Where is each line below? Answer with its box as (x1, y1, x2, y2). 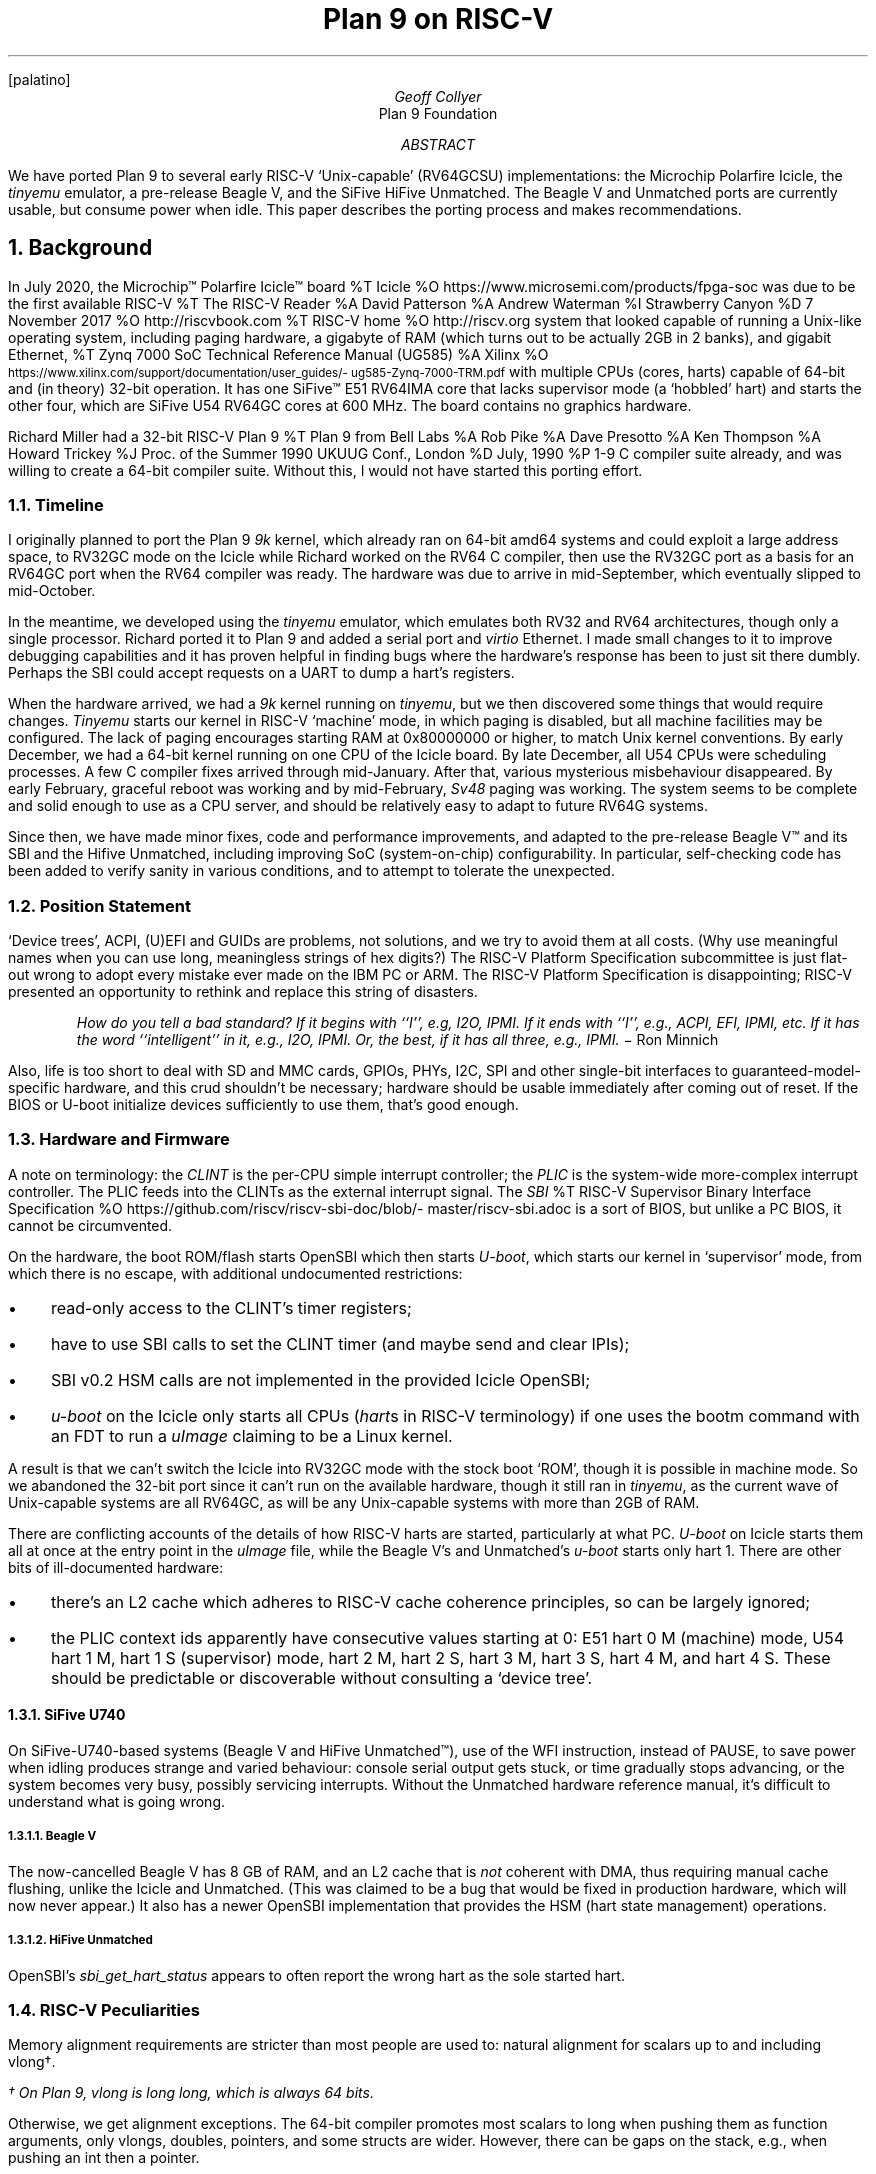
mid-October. (8, 582, 96, 600)
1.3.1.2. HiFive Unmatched (8, 1933, 153, 1948)
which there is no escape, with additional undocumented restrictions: (8, 1264, 463, 1282)
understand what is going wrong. (8, 1793, 226, 1811)
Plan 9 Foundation (378, 104, 498, 122)
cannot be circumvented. (8, 1216, 173, 1234)
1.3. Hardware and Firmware (8, 1129, 230, 1150)
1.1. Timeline (8, 494, 104, 515)
